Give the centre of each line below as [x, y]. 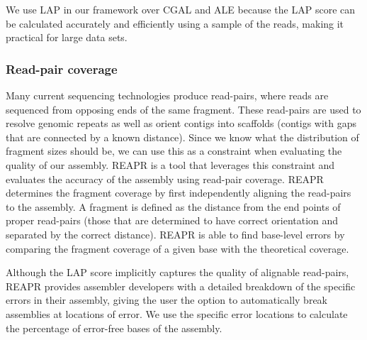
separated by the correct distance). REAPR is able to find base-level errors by [175, 234]
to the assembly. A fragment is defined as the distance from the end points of [173, 206]
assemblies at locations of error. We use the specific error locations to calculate [177, 313]
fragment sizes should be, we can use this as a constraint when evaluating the [174, 151]
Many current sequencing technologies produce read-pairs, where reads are [167, 95]
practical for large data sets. [67, 37]
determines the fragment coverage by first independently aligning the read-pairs [179, 193]
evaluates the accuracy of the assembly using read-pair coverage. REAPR [165, 179]
